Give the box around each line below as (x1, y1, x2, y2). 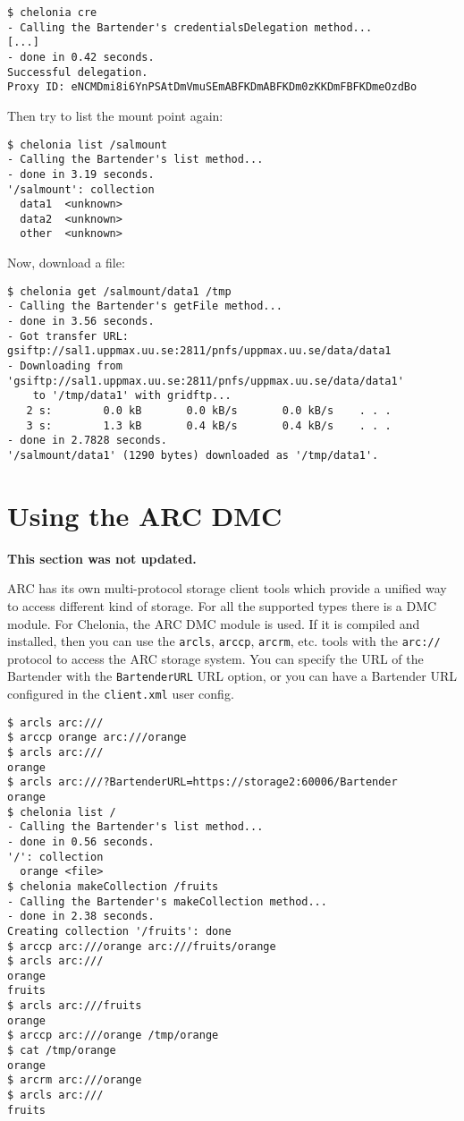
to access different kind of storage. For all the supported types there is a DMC (7, 596, 437, 615)
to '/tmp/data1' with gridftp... (32, 389, 232, 403)
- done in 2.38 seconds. (7, 910, 155, 923)
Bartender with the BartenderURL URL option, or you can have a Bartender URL (7, 667, 457, 685)
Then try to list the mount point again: (7, 106, 224, 124)
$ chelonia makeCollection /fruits (7, 879, 219, 893)
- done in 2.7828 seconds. (7, 434, 167, 447)
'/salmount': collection (7, 183, 155, 196)
